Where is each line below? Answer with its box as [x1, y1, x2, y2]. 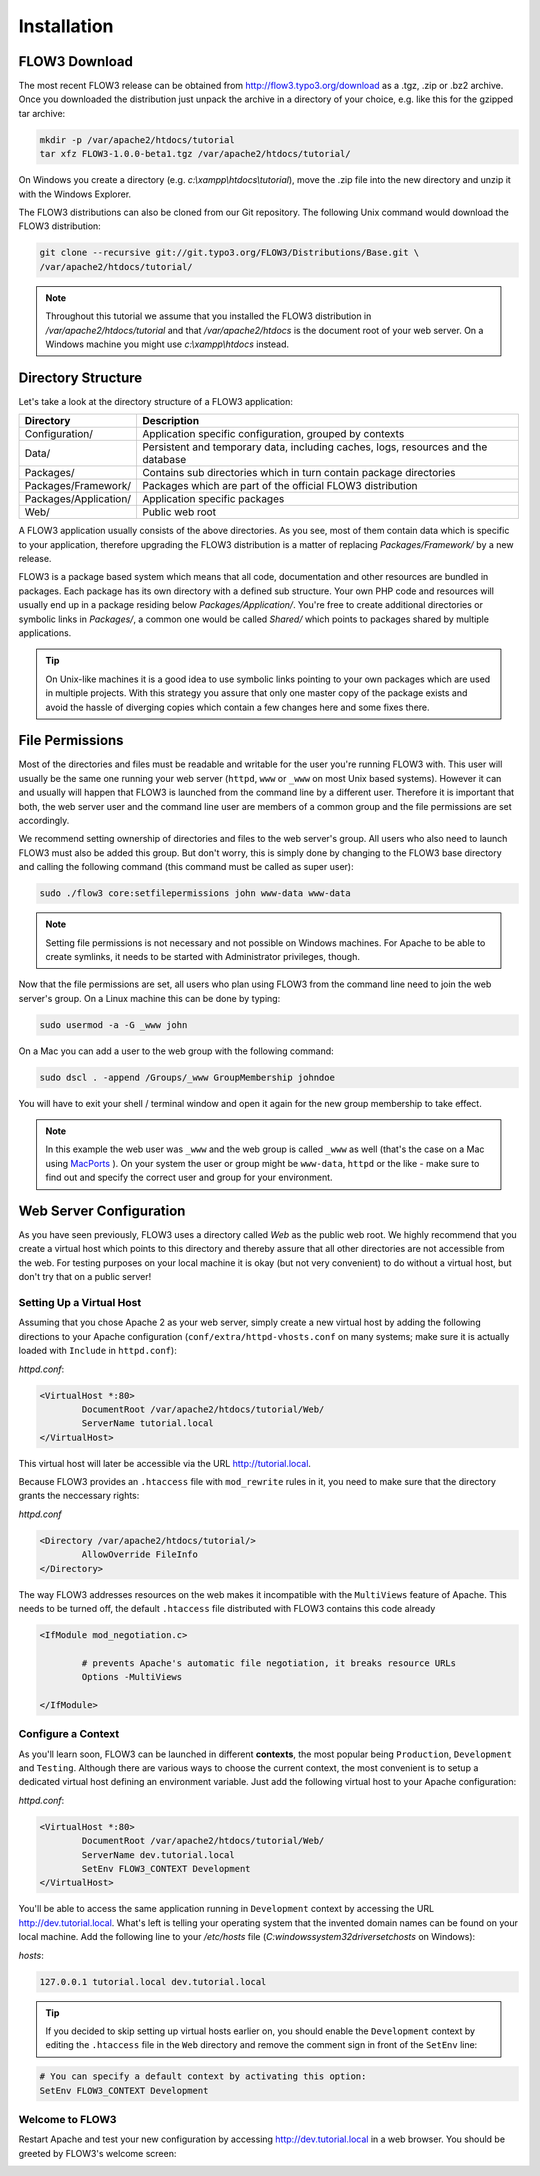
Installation [18, 15, 114, 37]
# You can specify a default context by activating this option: [39, 2071, 367, 2082]
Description [141, 414, 200, 428]
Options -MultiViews [81, 1671, 183, 1683]
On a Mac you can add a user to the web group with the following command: [18, 1045, 334, 1057]
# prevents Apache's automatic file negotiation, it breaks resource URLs [81, 1657, 457, 1669]
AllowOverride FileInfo [81, 1549, 199, 1560]
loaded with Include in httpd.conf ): [18, 1345, 177, 1357]
